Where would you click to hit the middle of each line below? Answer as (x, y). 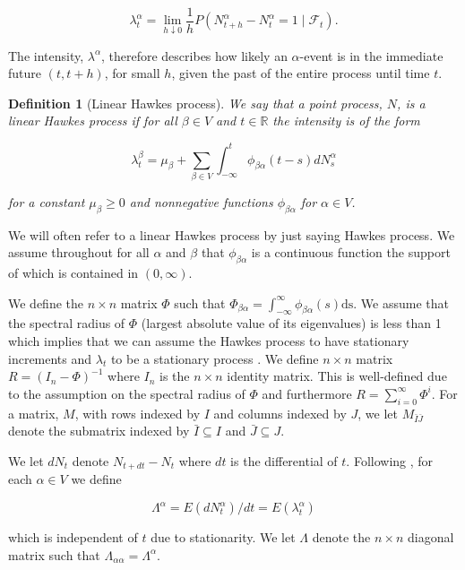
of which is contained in (73, 273)
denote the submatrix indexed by (99, 431)
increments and (50, 358)
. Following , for (390, 460)
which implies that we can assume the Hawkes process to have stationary (209, 341)
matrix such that (54, 554)
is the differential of (284, 460)
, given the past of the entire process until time (301, 73)
